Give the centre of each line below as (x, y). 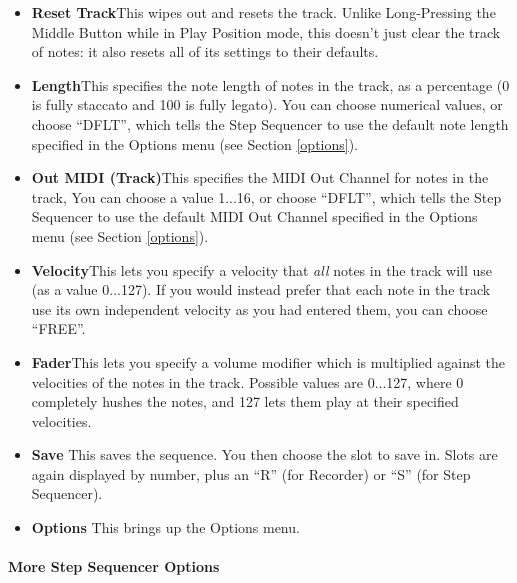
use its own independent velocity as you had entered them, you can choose (259, 308)
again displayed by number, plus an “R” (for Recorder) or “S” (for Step (251, 473)
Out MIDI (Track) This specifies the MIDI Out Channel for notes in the (260, 177)
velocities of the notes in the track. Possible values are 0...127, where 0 (247, 381)
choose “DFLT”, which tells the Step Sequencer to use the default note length (270, 123)
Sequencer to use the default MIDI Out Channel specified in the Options (254, 216)
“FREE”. (58, 328)
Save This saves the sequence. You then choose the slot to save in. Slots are (264, 454)
